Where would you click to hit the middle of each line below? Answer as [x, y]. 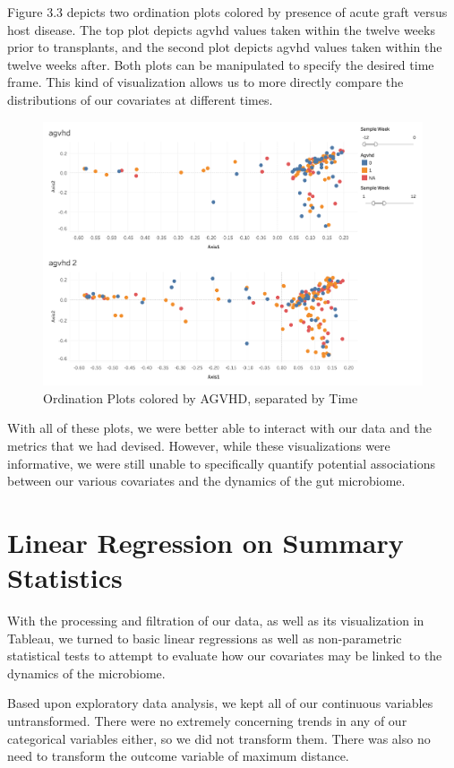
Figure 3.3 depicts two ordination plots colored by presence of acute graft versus [227, 12]
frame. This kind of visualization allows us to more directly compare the [206, 82]
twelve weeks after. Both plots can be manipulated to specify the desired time [221, 64]
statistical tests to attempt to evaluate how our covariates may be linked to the [225, 656]
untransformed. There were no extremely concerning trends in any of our [207, 721]
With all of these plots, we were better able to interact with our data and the [219, 428]
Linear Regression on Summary [206, 542]
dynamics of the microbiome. [86, 673]
